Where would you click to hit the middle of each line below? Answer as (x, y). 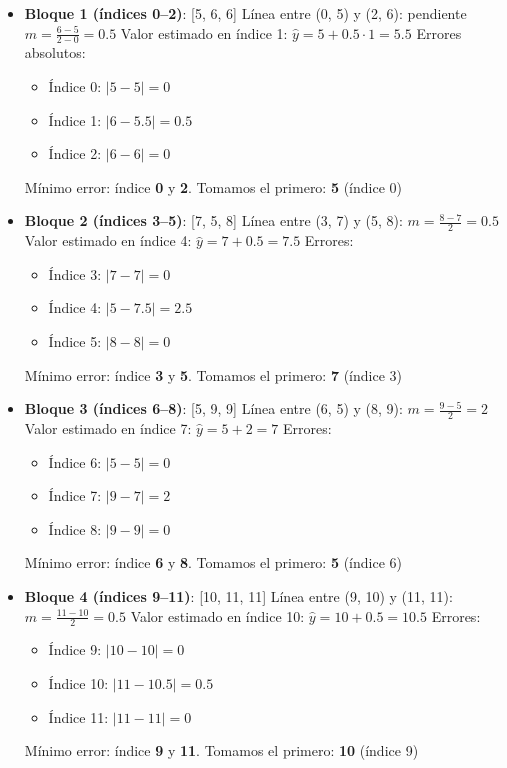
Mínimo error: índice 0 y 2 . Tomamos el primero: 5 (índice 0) (213, 186)
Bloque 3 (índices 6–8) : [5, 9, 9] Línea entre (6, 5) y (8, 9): (213, 408)
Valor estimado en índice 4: (108, 240)
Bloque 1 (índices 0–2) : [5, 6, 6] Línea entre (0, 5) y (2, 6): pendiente (245, 13)
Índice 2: (75, 153)
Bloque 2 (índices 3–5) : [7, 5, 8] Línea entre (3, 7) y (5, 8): (213, 220)
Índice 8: (75, 528)
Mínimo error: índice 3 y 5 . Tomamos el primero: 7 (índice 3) (213, 374)
